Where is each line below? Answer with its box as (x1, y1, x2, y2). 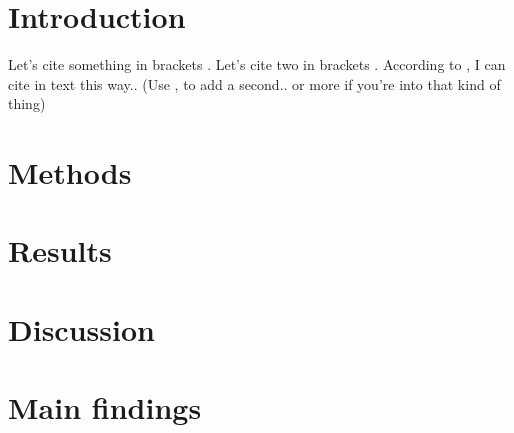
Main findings (8, 387, 202, 428)
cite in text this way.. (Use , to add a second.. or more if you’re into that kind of (8, 73, 501, 94)
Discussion (8, 308, 155, 349)
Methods (8, 152, 132, 193)
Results (8, 230, 112, 271)
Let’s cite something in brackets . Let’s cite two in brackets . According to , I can (8, 54, 506, 75)
